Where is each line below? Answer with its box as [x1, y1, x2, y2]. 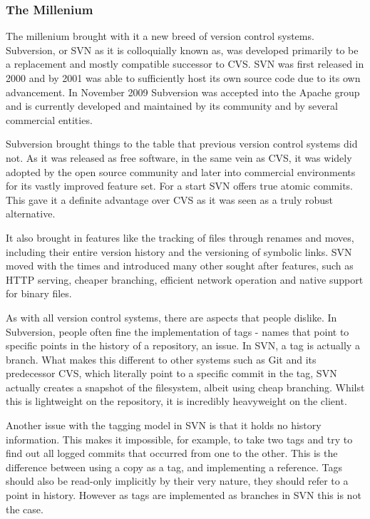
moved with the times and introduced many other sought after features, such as [6, 258, 354, 273]
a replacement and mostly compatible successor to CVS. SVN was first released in [6, 56, 364, 71]
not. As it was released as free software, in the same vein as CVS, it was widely [6, 150, 352, 165]
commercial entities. [6, 112, 93, 127]
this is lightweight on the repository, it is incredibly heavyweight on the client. [6, 394, 347, 408]
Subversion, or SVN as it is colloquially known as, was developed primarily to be [6, 42, 359, 57]
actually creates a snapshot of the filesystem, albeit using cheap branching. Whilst [6, 379, 365, 394]
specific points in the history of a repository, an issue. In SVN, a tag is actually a [6, 338, 360, 353]
